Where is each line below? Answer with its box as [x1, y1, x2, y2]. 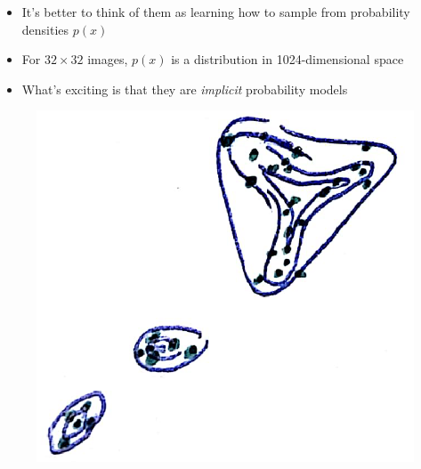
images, [87, 50, 128, 69]
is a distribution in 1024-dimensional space [171, 50, 404, 69]
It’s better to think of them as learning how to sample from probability [21, 3, 410, 20]
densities [21, 20, 69, 38]
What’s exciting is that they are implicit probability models [21, 79, 348, 98]
